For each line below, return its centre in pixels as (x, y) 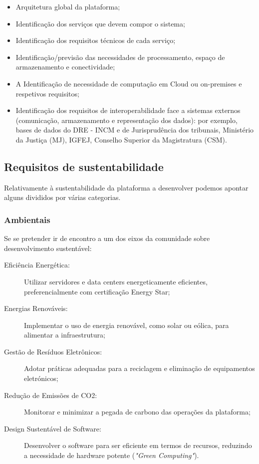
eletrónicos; (41, 378)
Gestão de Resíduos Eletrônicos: (53, 351)
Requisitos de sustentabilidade (84, 166)
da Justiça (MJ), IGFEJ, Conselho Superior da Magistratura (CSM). (121, 139)
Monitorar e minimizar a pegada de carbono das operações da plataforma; (137, 412)
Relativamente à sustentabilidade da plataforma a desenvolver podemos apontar (126, 187)
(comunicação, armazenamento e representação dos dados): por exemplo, (127, 120)
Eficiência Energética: (37, 265)
